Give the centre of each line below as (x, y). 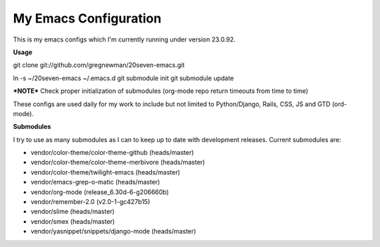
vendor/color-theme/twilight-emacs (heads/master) (106, 172)
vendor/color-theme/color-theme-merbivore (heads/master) (118, 163)
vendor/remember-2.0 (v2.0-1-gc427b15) (90, 202)
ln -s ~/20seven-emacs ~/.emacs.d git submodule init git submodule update (123, 78)
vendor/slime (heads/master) (73, 212)
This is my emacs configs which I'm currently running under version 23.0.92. (124, 39)
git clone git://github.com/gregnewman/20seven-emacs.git (99, 65)
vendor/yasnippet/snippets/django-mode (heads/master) (113, 232)
